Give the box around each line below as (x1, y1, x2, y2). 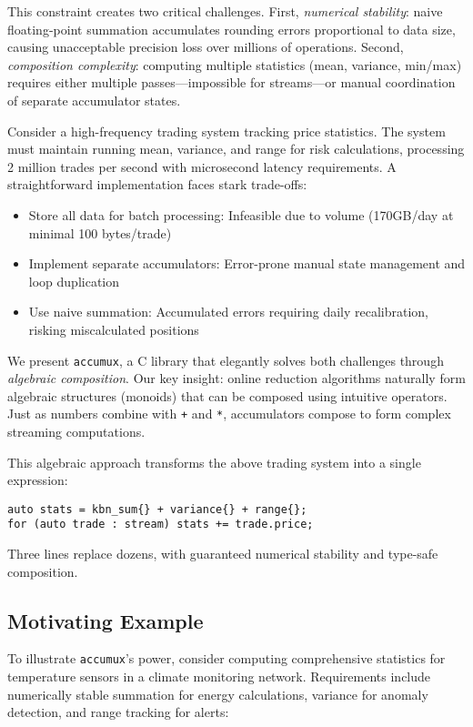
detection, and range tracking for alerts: (7, 702, 229, 722)
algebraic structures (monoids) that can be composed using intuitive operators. (7, 386, 448, 405)
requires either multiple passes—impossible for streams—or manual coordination (7, 73, 456, 92)
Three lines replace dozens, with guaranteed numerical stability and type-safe (7, 544, 438, 563)
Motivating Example (7, 606, 204, 634)
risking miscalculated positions (28, 319, 199, 338)
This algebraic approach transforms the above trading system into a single (7, 452, 421, 471)
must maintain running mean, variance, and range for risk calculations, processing (7, 139, 465, 158)
